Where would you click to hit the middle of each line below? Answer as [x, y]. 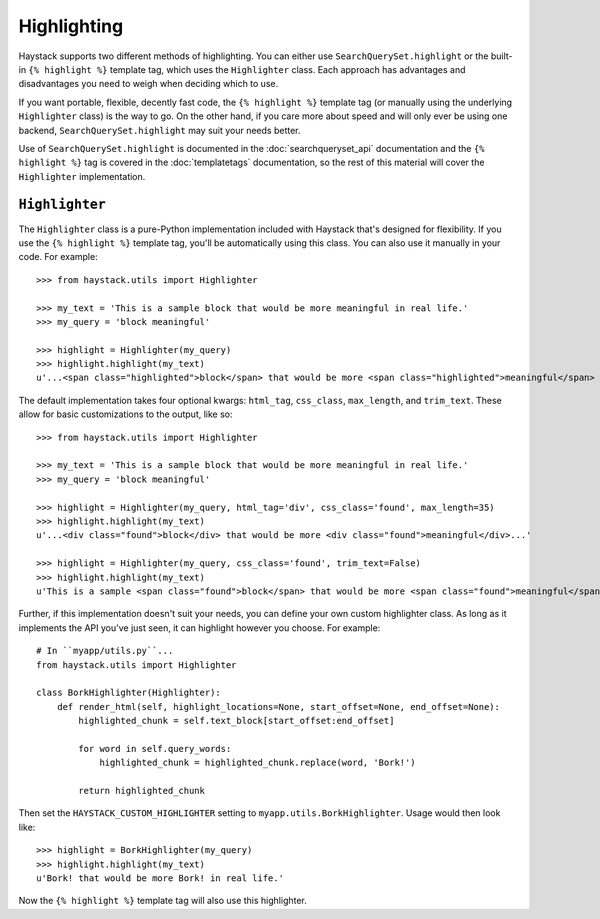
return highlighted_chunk [141, 791]
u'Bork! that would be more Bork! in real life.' [160, 878]
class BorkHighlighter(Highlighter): [129, 693]
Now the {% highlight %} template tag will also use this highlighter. [162, 901]
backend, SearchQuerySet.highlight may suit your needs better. [159, 130]
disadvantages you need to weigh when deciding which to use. [148, 84]
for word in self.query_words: [155, 748]
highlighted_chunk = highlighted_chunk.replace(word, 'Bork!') [257, 763]
